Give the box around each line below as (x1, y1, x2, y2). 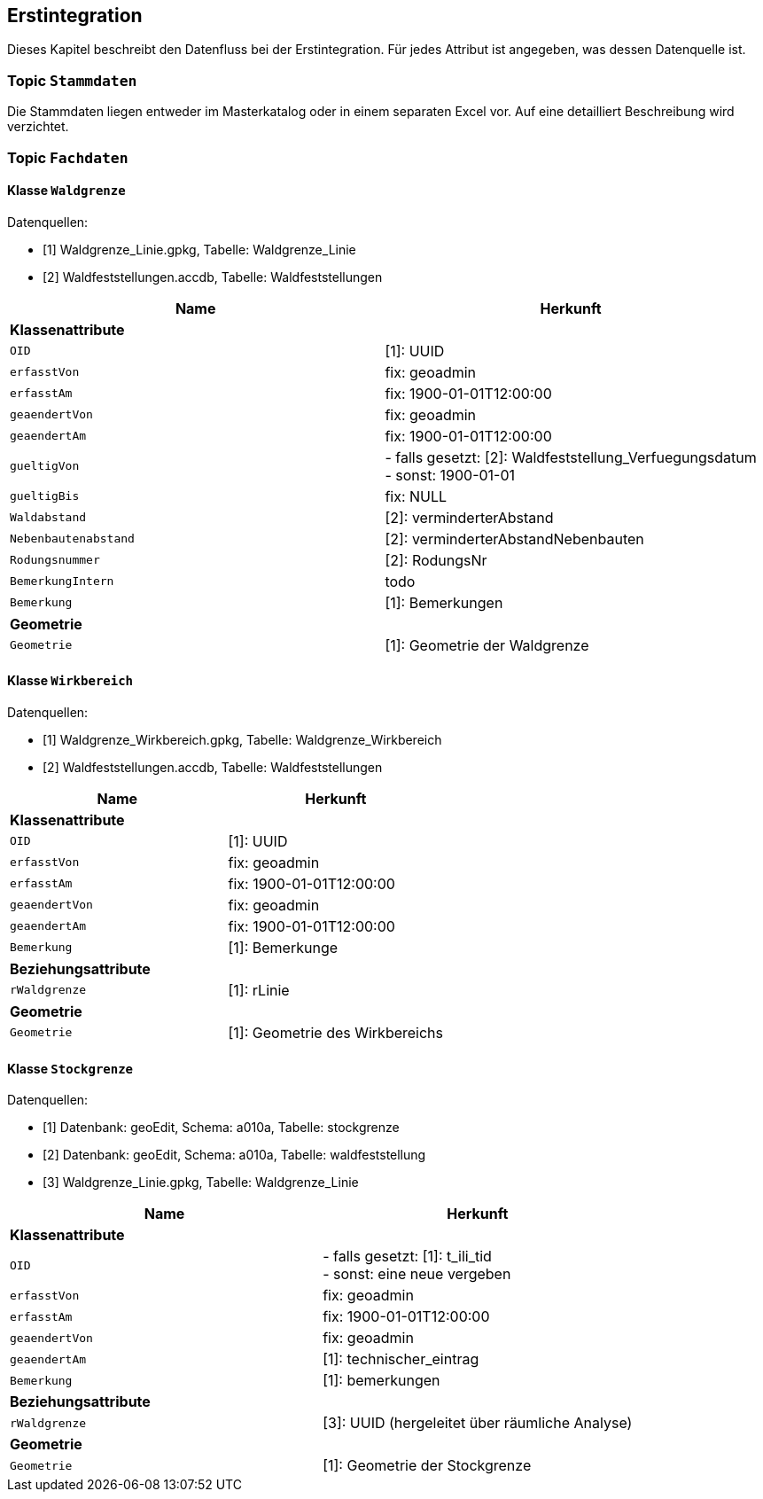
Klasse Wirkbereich (7, 673, 134, 689)
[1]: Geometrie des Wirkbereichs (228, 1023, 444, 1042)
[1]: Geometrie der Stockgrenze (323, 1456, 532, 1475)
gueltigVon (10, 459, 80, 473)
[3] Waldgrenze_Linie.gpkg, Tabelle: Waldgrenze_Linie (43, 1175, 359, 1191)
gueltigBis (10, 489, 80, 504)
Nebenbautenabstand (10, 532, 135, 546)
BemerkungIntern (10, 574, 114, 589)
